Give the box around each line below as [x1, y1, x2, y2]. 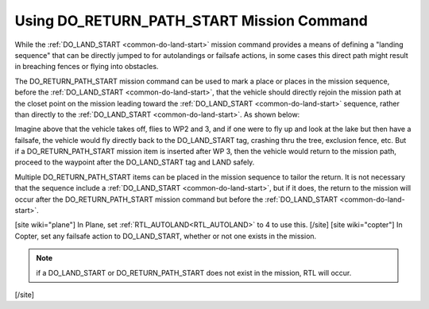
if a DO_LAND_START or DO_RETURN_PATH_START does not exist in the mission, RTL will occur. [36, 268, 352, 277]
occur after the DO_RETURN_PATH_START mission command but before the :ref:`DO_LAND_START [14, 195, 338, 204]
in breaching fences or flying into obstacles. [14, 62, 159, 71]
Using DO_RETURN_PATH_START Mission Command [14, 12, 369, 29]
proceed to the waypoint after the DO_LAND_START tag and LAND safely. [14, 157, 255, 167]
